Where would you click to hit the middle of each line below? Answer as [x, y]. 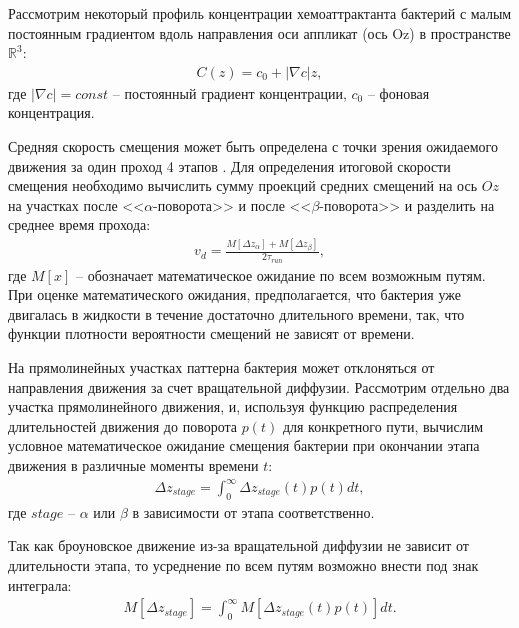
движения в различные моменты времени [133, 464]
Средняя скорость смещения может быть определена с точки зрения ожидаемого [253, 146]
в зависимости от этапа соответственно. [253, 511]
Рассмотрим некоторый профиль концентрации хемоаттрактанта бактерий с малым [260, 13]
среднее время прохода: [79, 224]
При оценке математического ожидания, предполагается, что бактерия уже [234, 294]
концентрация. [51, 112]
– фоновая [398, 92]
